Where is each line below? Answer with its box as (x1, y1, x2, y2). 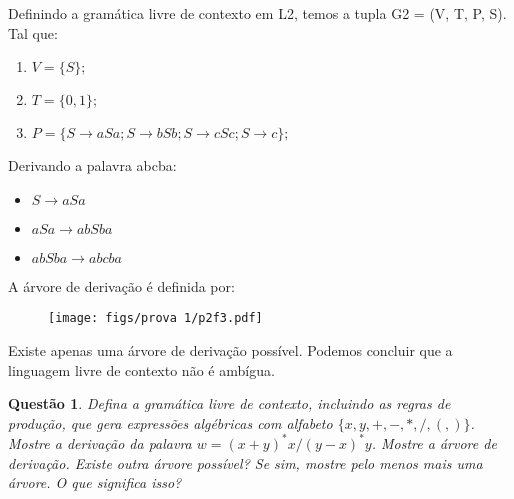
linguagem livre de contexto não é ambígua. (8, 359, 275, 380)
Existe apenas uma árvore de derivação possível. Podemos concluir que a (8, 340, 453, 361)
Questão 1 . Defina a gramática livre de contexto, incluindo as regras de (8, 393, 451, 414)
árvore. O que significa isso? (8, 472, 182, 493)
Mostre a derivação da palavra (8, 432, 192, 453)
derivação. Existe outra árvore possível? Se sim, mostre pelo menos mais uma (8, 452, 483, 473)
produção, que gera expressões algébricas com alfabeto (8, 412, 333, 433)
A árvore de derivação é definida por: (8, 275, 235, 296)
